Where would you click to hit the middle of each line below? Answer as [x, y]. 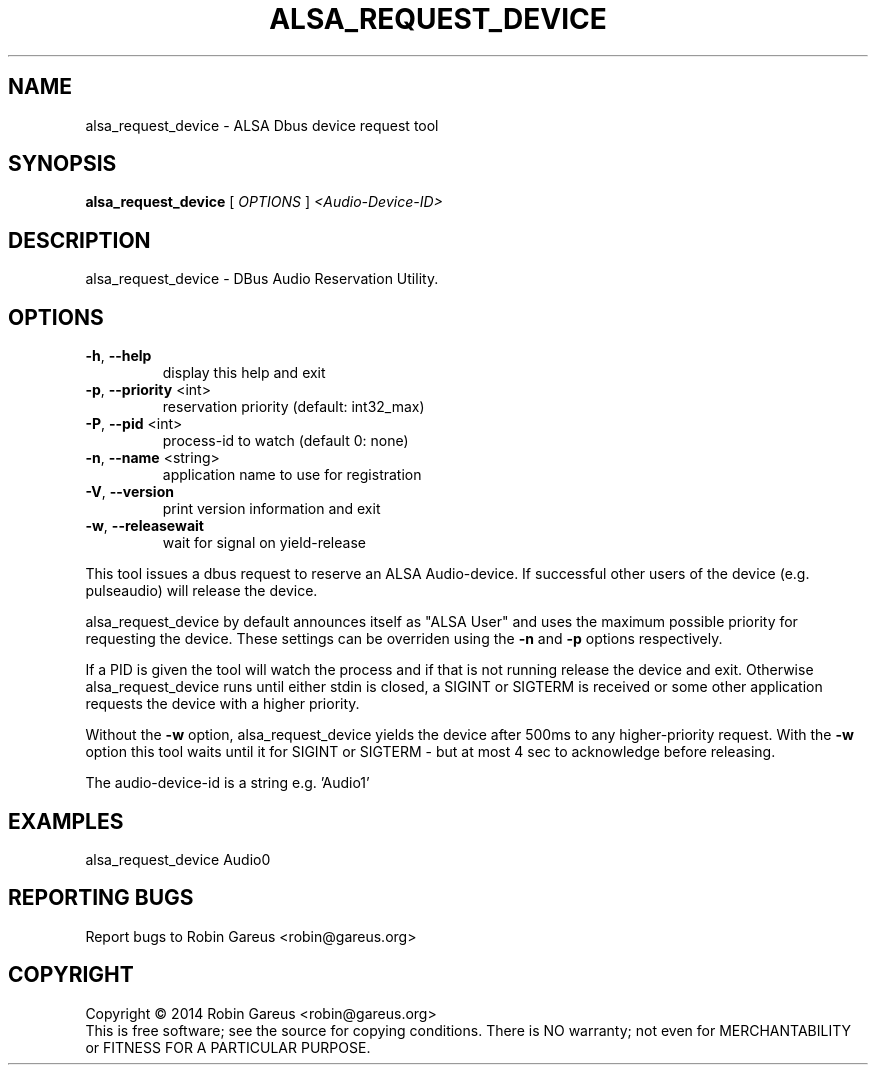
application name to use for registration [292, 475]
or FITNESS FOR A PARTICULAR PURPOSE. [228, 1047]
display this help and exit [244, 373]
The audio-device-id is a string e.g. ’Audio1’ [227, 783]
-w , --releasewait [144, 526]
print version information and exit [271, 509]
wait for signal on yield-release [264, 543]
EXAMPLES [66, 821]
